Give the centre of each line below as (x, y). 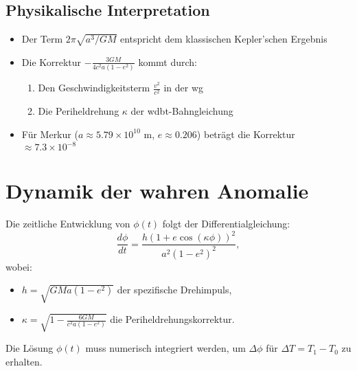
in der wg (183, 88)
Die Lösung (30, 348)
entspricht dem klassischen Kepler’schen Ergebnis (223, 39)
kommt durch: (168, 61)
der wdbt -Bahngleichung (182, 111)
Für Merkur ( (50, 134)
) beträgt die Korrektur (246, 134)
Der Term (42, 39)
